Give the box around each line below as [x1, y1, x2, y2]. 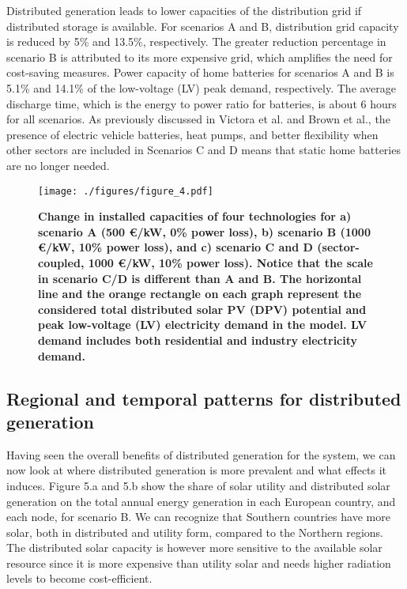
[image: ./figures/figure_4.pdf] [38, 185, 213, 197]
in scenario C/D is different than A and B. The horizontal [38, 270, 362, 286]
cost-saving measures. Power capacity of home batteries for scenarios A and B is [6, 64, 394, 81]
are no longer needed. [6, 157, 110, 173]
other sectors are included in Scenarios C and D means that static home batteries [6, 142, 401, 158]
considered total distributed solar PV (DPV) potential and [38, 300, 367, 317]
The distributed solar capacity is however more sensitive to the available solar [6, 539, 383, 556]
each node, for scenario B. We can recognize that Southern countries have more [6, 508, 390, 525]
